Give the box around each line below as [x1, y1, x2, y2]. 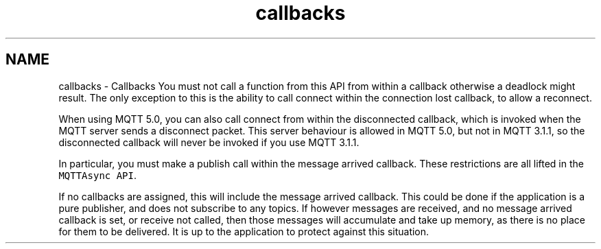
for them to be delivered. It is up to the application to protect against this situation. [58, 225, 429, 237]
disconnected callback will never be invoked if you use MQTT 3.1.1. [58, 136, 360, 148]
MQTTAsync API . [58, 169, 137, 181]
